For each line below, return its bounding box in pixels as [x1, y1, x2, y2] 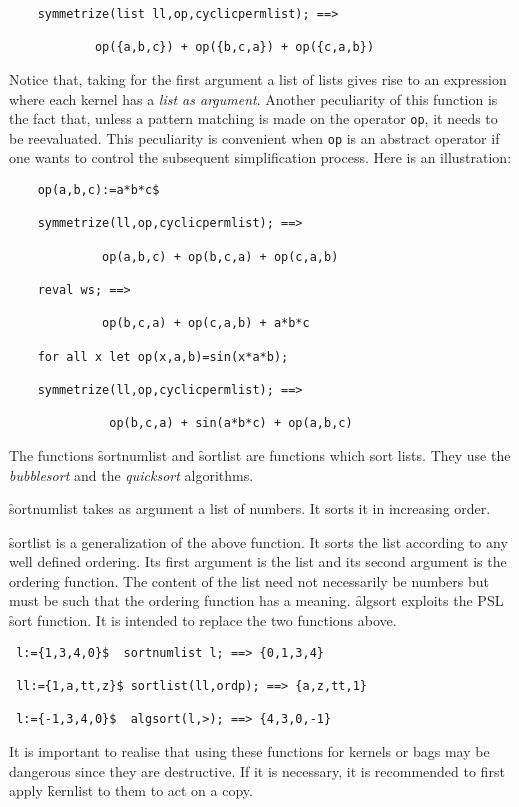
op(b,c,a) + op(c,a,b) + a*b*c [102, 316, 310, 331]
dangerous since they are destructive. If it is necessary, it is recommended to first [9, 760, 505, 781]
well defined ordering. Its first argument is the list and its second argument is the [9, 551, 507, 572]
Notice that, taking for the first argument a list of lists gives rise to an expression [9, 68, 507, 89]
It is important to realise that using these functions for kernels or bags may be [9, 740, 490, 761]
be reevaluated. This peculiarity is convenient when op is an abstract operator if [9, 127, 500, 148]
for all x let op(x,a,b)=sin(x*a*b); [37, 349, 289, 364]
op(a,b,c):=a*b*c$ [37, 183, 160, 198]
